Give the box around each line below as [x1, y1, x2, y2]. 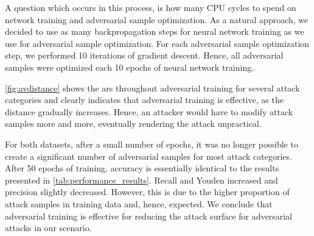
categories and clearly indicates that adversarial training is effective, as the [5, 93, 284, 106]
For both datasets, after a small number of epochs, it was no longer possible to [5, 137, 298, 150]
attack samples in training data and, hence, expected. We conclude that [5, 197, 273, 210]
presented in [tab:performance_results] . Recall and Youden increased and [5, 173, 278, 186]
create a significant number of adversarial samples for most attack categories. [5, 149, 292, 162]
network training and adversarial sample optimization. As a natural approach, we [5, 13, 309, 26]
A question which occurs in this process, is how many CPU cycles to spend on [5, 1, 296, 13]
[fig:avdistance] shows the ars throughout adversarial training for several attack [5, 81, 300, 94]
